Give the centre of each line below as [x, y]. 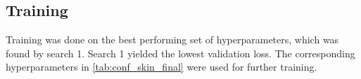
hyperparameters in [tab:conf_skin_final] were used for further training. [161, 67]
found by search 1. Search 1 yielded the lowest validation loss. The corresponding [180, 53]
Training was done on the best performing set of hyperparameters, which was [172, 39]
